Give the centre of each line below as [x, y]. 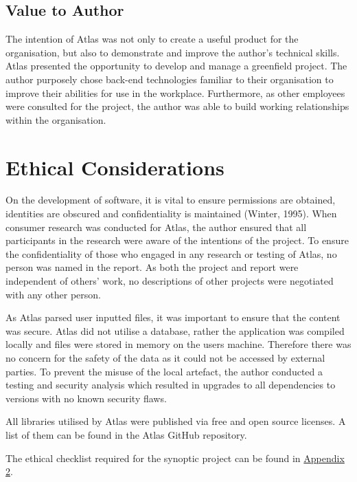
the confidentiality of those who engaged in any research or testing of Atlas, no [171, 253]
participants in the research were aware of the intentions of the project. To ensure [177, 240]
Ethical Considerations [115, 167]
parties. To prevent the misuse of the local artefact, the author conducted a [164, 371]
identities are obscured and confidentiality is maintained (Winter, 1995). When [171, 213]
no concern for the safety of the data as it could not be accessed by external [165, 358]
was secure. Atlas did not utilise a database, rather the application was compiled [175, 330]
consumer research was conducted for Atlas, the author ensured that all [156, 227]
